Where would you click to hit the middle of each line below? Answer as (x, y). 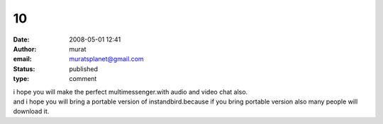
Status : (24, 69)
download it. (31, 111)
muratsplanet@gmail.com (107, 59)
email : (22, 59)
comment (83, 79)
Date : (21, 39)
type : (21, 79)
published (84, 69)
